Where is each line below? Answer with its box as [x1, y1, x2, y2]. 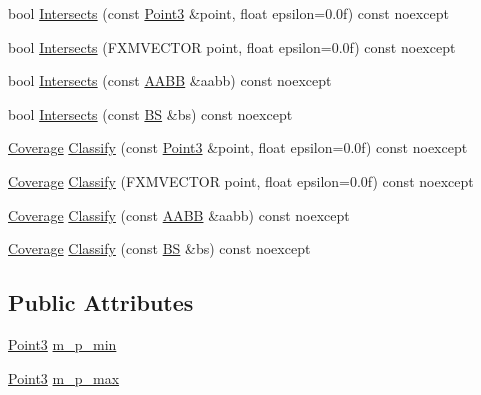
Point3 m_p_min [8, 333, 117, 354]
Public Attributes [8, 287, 194, 318]
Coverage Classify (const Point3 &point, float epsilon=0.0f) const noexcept [8, 137, 468, 158]
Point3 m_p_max [8, 367, 120, 388]
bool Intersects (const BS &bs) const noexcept [8, 103, 293, 124]
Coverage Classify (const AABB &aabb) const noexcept [8, 204, 350, 225]
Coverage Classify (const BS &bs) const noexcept [8, 238, 311, 259]
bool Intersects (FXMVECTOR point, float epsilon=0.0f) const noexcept [8, 36, 456, 57]
